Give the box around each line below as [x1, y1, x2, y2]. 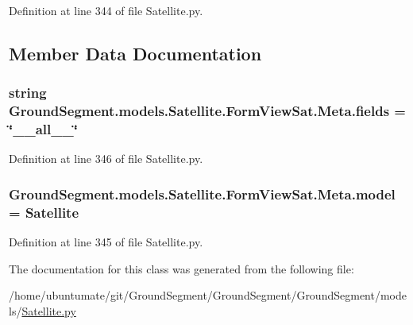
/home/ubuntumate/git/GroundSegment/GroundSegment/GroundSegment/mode [9, 287, 407, 304]
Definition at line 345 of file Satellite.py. [9, 234, 203, 250]
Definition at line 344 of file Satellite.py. [9, 2, 203, 18]
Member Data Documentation [9, 41, 262, 65]
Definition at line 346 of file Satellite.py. [9, 150, 203, 167]
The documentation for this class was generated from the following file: [9, 260, 354, 277]
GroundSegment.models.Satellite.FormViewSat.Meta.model [9, 184, 396, 203]
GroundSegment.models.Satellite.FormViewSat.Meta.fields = [9, 101, 406, 121]
